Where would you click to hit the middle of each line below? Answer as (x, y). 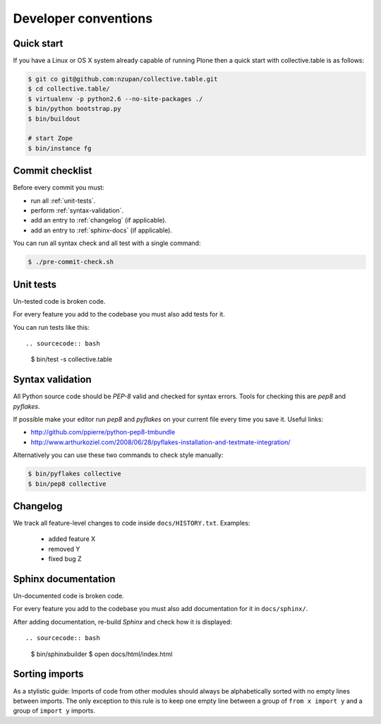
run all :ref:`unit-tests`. (63, 201)
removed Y (64, 549)
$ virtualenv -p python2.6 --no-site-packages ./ (115, 99)
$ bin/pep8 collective (67, 483)
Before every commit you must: (59, 188)
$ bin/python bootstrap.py (74, 109)
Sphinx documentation (64, 579)
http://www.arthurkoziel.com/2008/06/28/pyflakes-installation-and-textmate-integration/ (161, 442)
